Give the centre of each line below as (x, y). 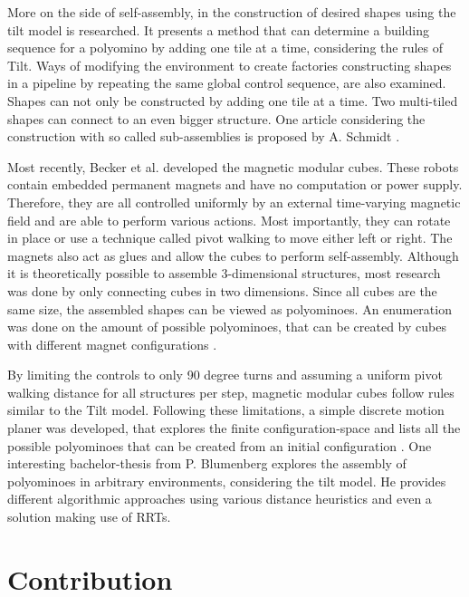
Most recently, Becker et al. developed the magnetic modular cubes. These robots (233, 166)
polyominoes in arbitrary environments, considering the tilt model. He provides (227, 481)
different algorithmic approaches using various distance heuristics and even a (220, 499)
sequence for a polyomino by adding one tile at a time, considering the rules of (225, 48)
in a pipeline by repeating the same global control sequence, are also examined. (227, 83)
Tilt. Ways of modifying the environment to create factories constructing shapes (230, 65)
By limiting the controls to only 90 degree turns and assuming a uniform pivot (225, 375)
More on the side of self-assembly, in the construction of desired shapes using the (232, 12)
